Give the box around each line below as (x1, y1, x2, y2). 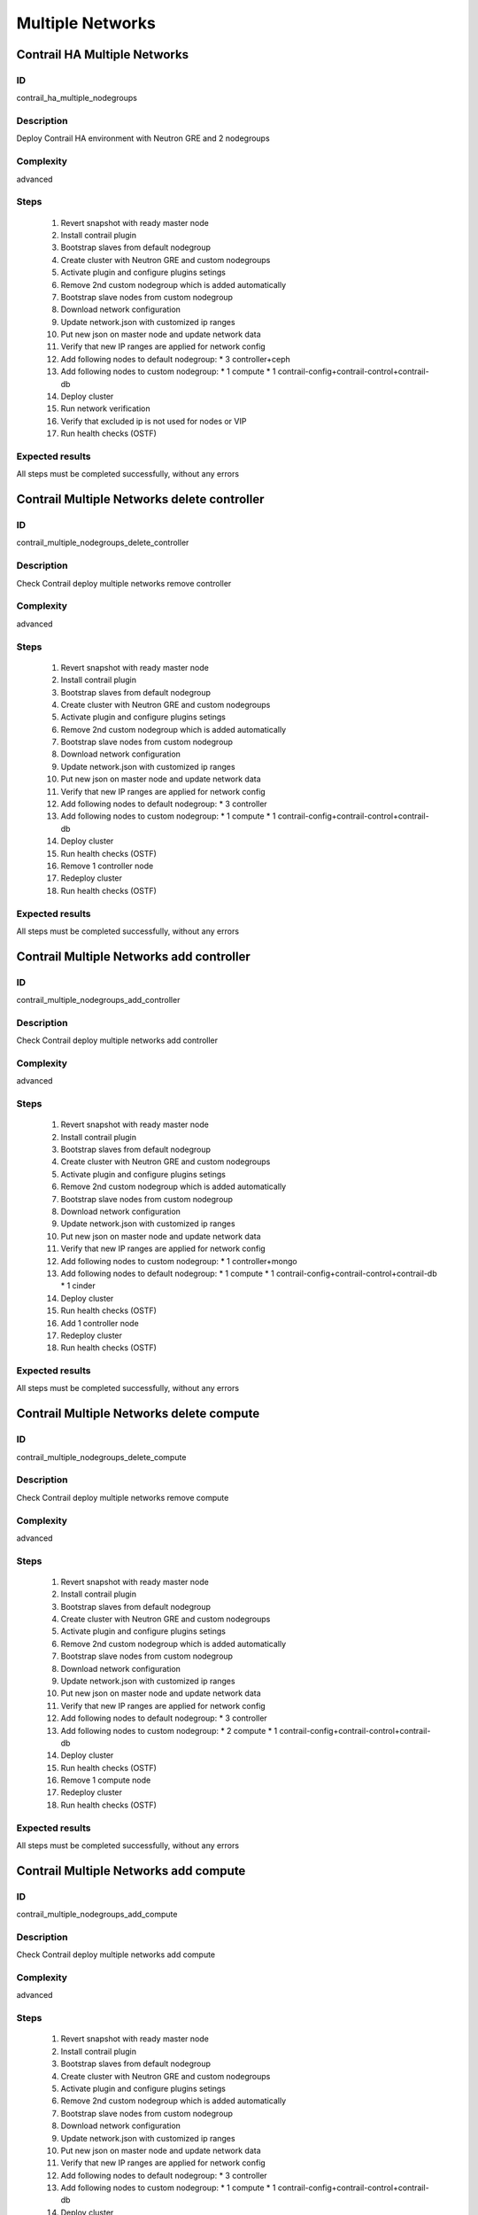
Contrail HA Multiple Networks (16, 47, 189, 62)
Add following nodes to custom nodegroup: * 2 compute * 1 (60, 1725, 278, 1736)
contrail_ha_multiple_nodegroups (16, 93, 137, 104)
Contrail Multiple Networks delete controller (16, 492, 265, 507)
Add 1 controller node (60, 1317, 139, 1328)
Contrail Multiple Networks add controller (16, 949, 251, 964)
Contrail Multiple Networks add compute (16, 1863, 246, 1878)
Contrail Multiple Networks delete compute (16, 1406, 260, 1421)
